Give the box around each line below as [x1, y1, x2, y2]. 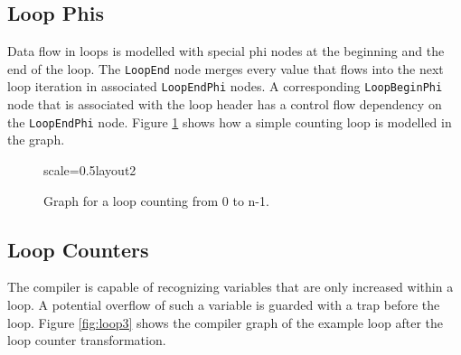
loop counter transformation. [7, 331, 166, 350]
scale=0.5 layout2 [43, 160, 136, 179]
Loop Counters [7, 235, 149, 263]
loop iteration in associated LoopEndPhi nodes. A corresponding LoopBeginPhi [7, 77, 443, 96]
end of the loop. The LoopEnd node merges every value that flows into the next [7, 59, 444, 78]
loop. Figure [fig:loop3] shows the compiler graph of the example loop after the [7, 313, 443, 332]
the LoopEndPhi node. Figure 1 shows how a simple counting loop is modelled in [7, 112, 452, 131]
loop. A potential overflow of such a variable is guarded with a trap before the [7, 294, 440, 313]
